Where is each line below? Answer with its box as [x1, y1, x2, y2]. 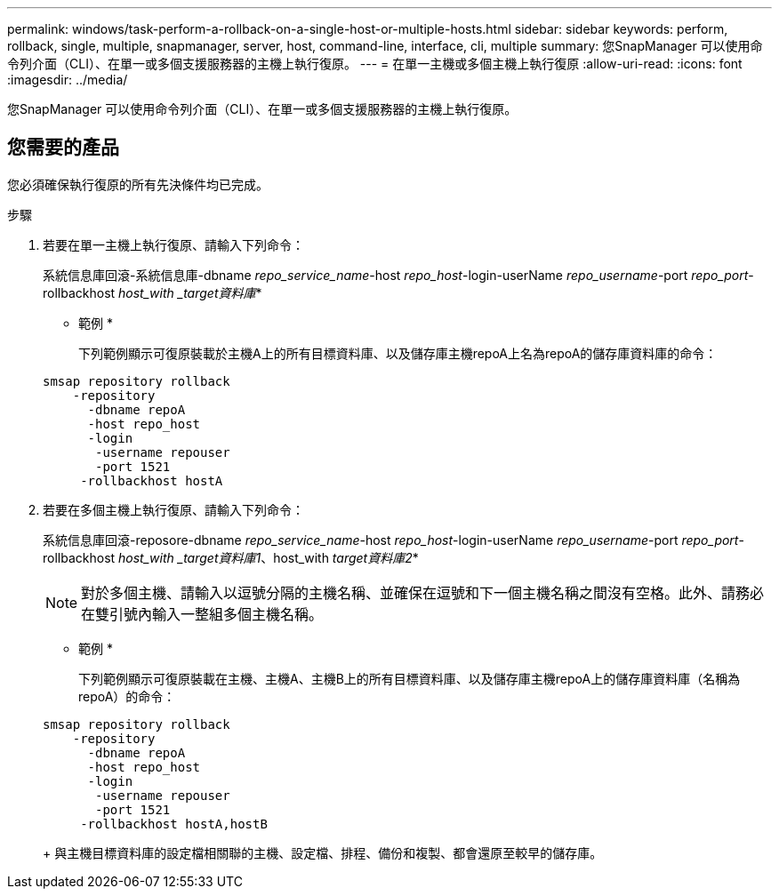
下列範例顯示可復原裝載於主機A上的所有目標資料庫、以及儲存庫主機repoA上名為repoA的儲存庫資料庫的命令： [78, 345, 718, 361]
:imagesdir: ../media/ [7, 72, 128, 87]
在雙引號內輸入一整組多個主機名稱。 [81, 604, 324, 623]
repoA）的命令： [78, 688, 176, 704]
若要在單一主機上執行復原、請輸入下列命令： [43, 236, 304, 252]
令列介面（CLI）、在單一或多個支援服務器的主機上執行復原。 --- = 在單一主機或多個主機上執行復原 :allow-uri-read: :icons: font [7, 56, 743, 71]
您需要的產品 [7, 136, 119, 159]
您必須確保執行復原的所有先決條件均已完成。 [7, 176, 269, 192]
